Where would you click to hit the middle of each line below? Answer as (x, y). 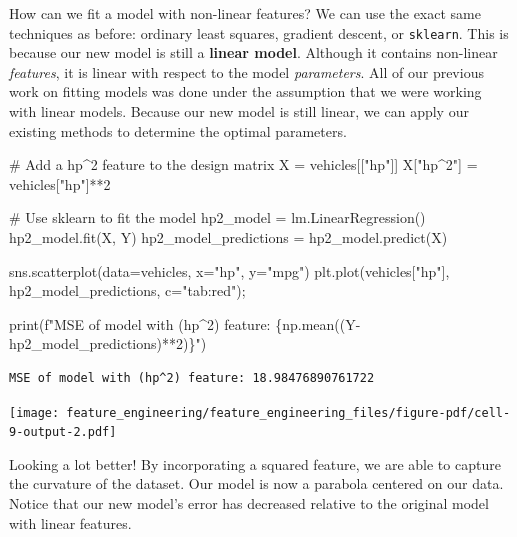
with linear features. (70, 522)
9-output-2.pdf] (63, 432)
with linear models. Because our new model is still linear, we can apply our (239, 111)
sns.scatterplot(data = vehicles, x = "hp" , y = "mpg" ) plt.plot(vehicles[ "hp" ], (229, 270)
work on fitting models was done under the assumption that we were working (245, 91)
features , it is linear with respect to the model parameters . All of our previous (246, 71)
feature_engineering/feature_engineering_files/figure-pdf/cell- (288, 412)
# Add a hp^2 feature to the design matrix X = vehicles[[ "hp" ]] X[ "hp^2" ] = (243, 164)
